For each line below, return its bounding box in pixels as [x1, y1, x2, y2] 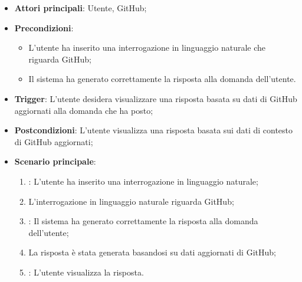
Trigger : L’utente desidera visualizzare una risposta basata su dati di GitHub [14, 92, 297, 104]
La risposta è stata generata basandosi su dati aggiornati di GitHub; [28, 246, 276, 258]
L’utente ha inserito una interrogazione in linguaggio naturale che [28, 41, 266, 54]
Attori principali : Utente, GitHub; [14, 2, 147, 14]
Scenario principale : [14, 155, 96, 168]
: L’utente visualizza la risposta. [28, 265, 144, 278]
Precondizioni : [14, 21, 74, 34]
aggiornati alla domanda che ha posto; [14, 104, 153, 116]
